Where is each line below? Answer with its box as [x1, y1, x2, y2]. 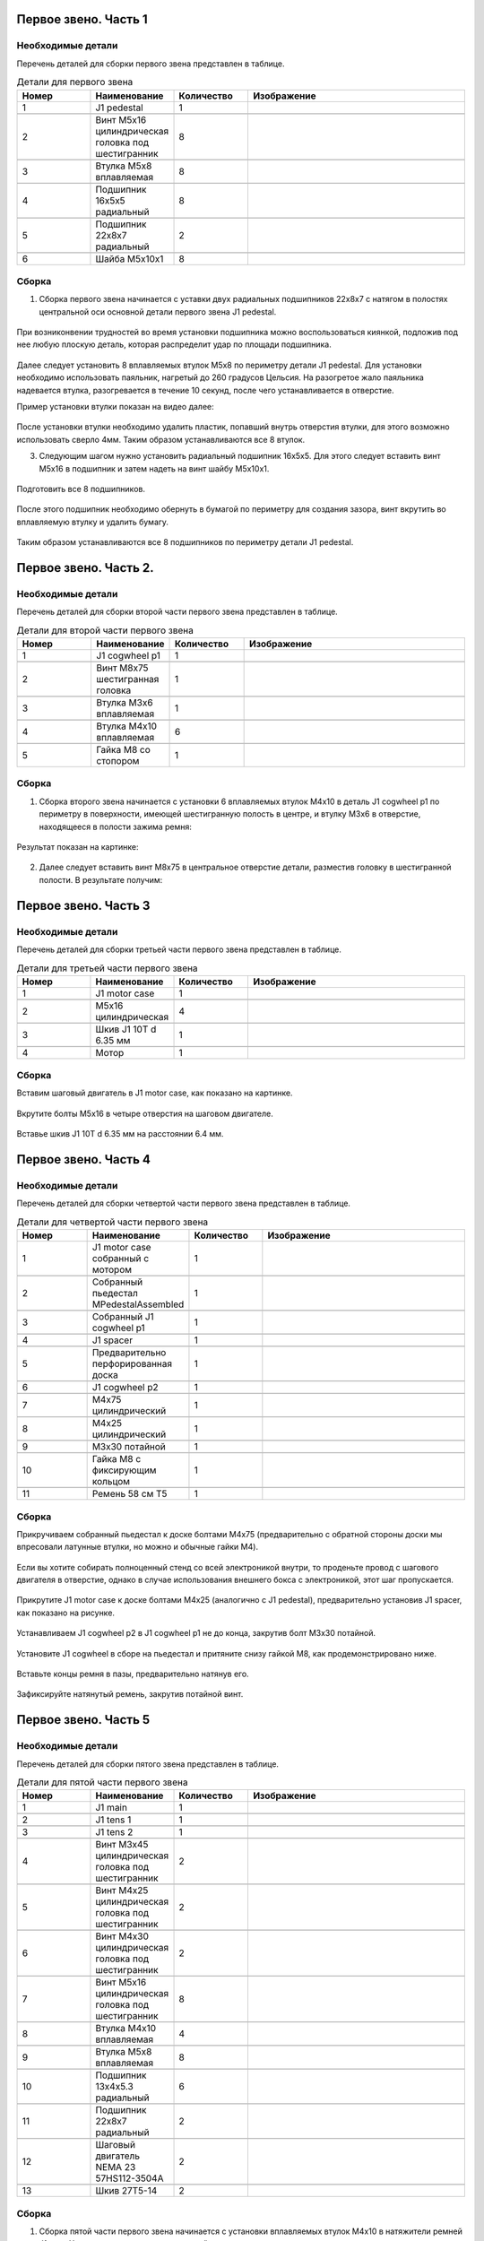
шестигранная [96, 673, 160, 686]
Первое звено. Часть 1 [16, 12, 148, 27]
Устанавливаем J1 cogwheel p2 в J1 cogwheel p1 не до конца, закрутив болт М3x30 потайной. [16, 1628, 376, 1639]
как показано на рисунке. [16, 1607, 116, 1618]
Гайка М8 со [96, 744, 151, 757]
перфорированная [91, 1358, 173, 1371]
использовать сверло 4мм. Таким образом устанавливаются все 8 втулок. [16, 434, 306, 445]
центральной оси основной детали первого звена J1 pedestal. [39, 306, 277, 317]
